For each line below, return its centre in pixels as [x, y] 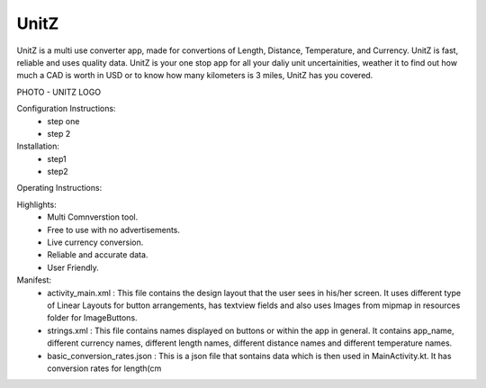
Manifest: [34, 280]
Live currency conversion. [95, 242]
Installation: [38, 146]
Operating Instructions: [59, 188]
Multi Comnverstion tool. [93, 217]
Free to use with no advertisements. [113, 230]
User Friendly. [73, 267]
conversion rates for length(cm [104, 368]
